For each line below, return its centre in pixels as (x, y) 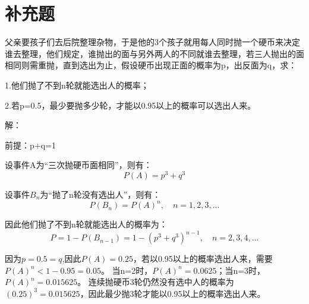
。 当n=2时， (127, 270)
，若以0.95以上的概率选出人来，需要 (203, 259)
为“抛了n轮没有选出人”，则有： (100, 194)
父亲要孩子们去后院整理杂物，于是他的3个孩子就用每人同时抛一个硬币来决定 (152, 42)
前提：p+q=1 (30, 145)
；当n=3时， (241, 270)
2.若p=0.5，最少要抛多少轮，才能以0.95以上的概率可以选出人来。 (130, 105)
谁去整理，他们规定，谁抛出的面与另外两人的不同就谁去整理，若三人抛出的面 (154, 53)
